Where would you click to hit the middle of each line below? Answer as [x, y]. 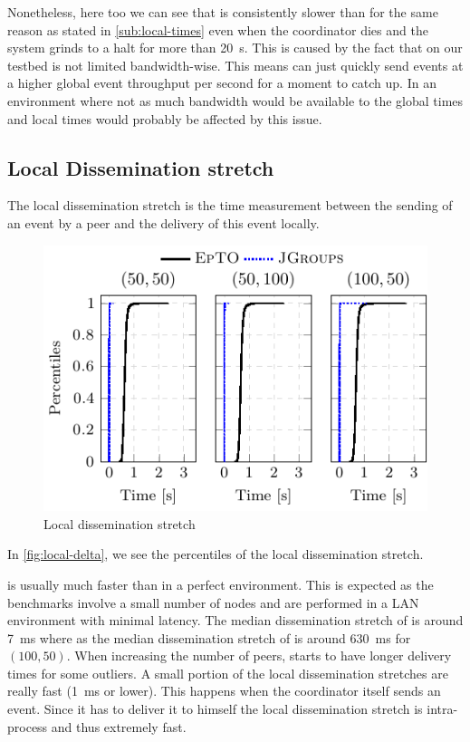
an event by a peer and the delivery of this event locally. [163, 222]
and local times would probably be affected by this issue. [165, 118]
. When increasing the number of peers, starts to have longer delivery [259, 655]
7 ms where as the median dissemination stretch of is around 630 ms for [209, 637]
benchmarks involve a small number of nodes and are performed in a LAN [213, 602]
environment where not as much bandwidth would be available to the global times [235, 100]
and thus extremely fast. [119, 726]
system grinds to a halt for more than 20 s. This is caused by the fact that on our [235, 48]
